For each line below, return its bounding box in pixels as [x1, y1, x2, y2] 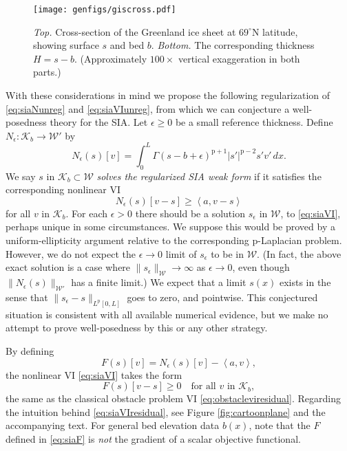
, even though [232, 260, 290, 274]
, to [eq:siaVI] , [280, 206, 341, 220]
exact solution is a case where [6, 260, 131, 274]
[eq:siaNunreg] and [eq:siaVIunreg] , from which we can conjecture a [6, 101, 290, 115]
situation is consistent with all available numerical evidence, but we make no [6, 307, 328, 321]
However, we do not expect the [6, 246, 136, 261]
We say [6, 168, 36, 183]
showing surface [33, 38, 99, 52]
